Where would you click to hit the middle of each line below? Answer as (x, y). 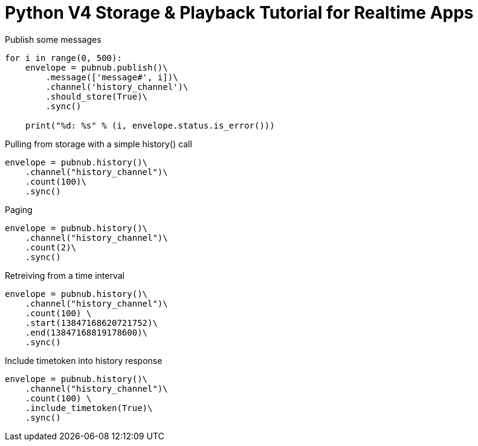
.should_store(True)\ (97, 96)
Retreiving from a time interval (65, 275)
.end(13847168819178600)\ (86, 332)
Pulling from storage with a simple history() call (99, 144)
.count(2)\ (51, 247)
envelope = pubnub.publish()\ (96, 67)
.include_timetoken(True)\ (89, 408)
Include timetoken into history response (84, 360)
